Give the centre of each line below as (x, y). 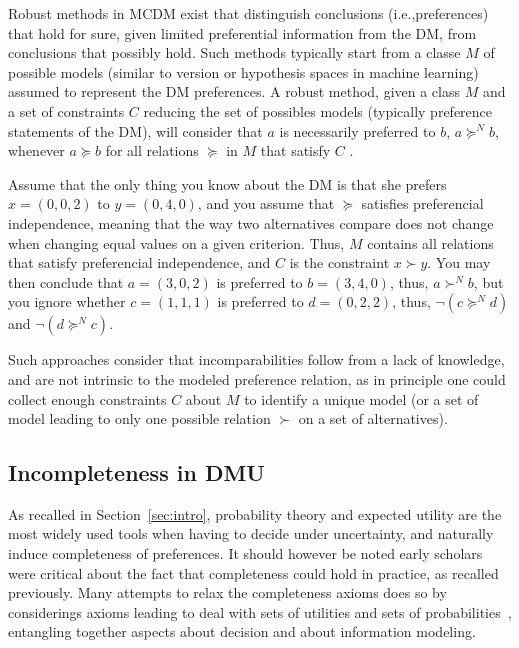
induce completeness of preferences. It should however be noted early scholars (245, 553)
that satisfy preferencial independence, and (139, 262)
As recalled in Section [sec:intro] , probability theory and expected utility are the (255, 513)
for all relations (152, 150)
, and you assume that (266, 203)
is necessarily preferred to (357, 130)
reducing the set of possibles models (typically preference (318, 110)
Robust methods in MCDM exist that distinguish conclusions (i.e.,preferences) (248, 13)
